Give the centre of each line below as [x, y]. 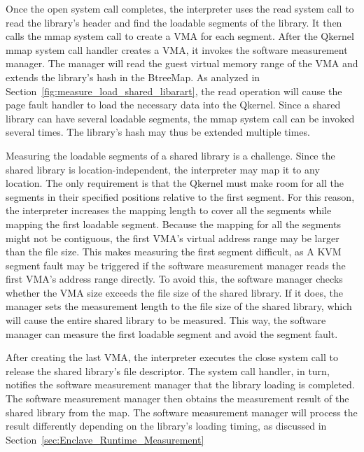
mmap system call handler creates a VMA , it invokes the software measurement [177, 49]
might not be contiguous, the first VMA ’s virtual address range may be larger [173, 238]
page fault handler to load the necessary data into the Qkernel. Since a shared [173, 105]
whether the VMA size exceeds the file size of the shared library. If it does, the [174, 292]
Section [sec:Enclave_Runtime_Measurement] [105, 439]
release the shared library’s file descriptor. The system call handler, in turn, [168, 370]
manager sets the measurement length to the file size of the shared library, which [179, 306]
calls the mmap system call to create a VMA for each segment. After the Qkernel [180, 36]
